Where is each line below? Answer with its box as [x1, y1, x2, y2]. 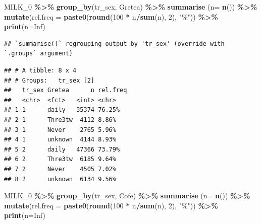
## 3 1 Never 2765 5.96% [4, 126, 116, 133]
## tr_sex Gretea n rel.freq [4, 87, 127, 94]
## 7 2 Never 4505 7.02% [4, 165, 116, 173]
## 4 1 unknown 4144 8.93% [4, 136, 116, 143]
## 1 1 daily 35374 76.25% [4, 106, 120, 114]
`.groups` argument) [4, 50, 73, 57]
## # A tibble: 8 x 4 [4, 66, 77, 74]
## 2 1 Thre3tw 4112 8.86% [4, 116, 116, 123]
